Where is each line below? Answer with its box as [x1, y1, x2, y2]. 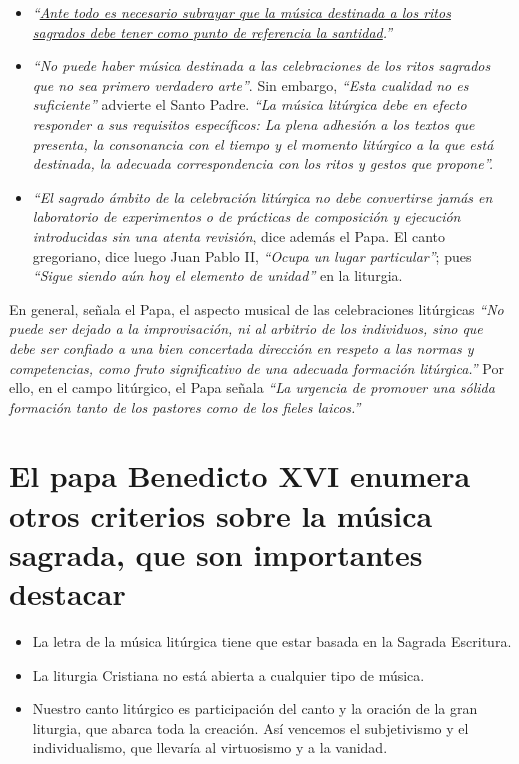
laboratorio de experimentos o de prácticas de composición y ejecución [32, 206, 461, 227]
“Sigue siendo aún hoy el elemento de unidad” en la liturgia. [32, 265, 403, 286]
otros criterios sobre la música [9, 494, 433, 535]
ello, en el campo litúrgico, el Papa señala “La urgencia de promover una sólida [9, 377, 495, 398]
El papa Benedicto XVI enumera [9, 455, 471, 496]
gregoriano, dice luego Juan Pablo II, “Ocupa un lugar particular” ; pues [32, 245, 472, 266]
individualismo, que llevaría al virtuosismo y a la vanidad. [32, 737, 388, 758]
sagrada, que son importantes [9, 533, 423, 574]
